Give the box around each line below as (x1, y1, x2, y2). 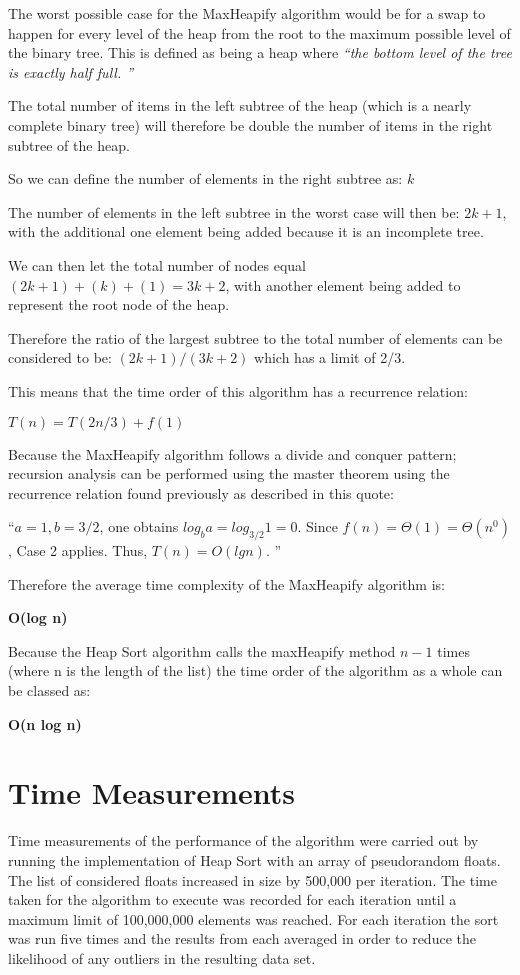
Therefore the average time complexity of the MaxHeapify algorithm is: (8, 573, 445, 594)
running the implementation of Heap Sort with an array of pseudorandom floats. (8, 849, 501, 870)
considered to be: (8, 347, 112, 368)
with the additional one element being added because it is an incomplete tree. (8, 221, 484, 242)
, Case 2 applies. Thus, (8, 540, 148, 561)
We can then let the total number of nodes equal (8, 254, 307, 275)
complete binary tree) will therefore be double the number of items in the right (8, 114, 493, 135)
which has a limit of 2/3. (254, 347, 406, 368)
